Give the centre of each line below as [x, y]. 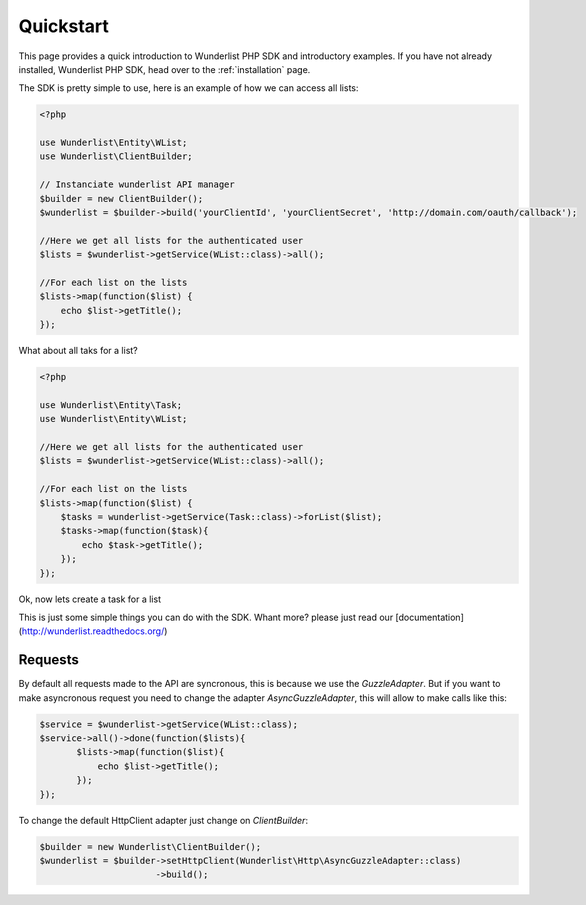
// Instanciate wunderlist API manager [137, 184]
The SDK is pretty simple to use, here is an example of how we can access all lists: [188, 88]
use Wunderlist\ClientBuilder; [116, 156]
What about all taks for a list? [78, 351]
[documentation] [429, 617]
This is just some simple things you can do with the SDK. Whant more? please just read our [206, 617]
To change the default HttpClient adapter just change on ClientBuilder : [163, 820]
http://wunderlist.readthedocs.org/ [93, 631]
